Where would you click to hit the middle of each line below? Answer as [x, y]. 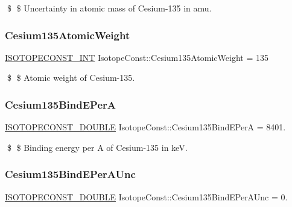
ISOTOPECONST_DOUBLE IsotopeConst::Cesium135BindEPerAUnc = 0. [146, 196]
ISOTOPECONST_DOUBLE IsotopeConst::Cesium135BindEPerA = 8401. [145, 127]
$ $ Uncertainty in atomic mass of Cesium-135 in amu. [109, 8]
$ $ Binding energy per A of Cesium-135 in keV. [97, 147]
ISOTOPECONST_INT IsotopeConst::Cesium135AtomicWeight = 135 [137, 57]
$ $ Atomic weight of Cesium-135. [71, 78]
